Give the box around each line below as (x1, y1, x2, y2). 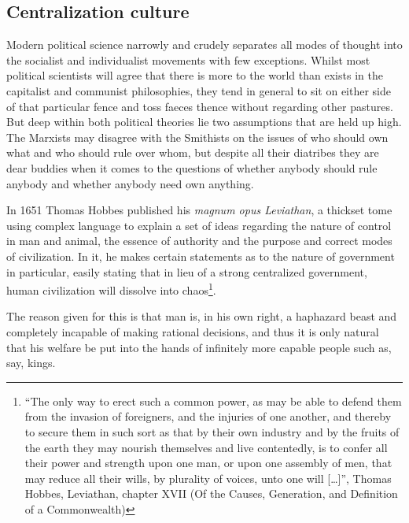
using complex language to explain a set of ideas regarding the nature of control (6, 217, 392, 233)
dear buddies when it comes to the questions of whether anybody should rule (6, 159, 378, 176)
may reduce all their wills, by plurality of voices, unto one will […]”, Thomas (24, 469, 392, 486)
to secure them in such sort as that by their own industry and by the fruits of (24, 423, 400, 440)
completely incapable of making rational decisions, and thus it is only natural (6, 323, 379, 339)
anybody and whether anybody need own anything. (6, 175, 254, 191)
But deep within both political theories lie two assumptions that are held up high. (6, 113, 402, 130)
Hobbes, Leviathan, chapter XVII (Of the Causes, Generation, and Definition (24, 485, 398, 502)
